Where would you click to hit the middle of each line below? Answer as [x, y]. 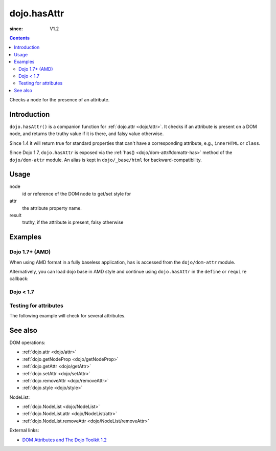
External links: [24, 431]
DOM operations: [27, 342]
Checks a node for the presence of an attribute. [60, 100]
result [16, 215]
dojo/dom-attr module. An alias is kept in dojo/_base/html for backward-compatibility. [106, 160]
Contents [20, 38]
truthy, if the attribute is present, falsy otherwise [73, 222]
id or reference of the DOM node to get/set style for [77, 194]
